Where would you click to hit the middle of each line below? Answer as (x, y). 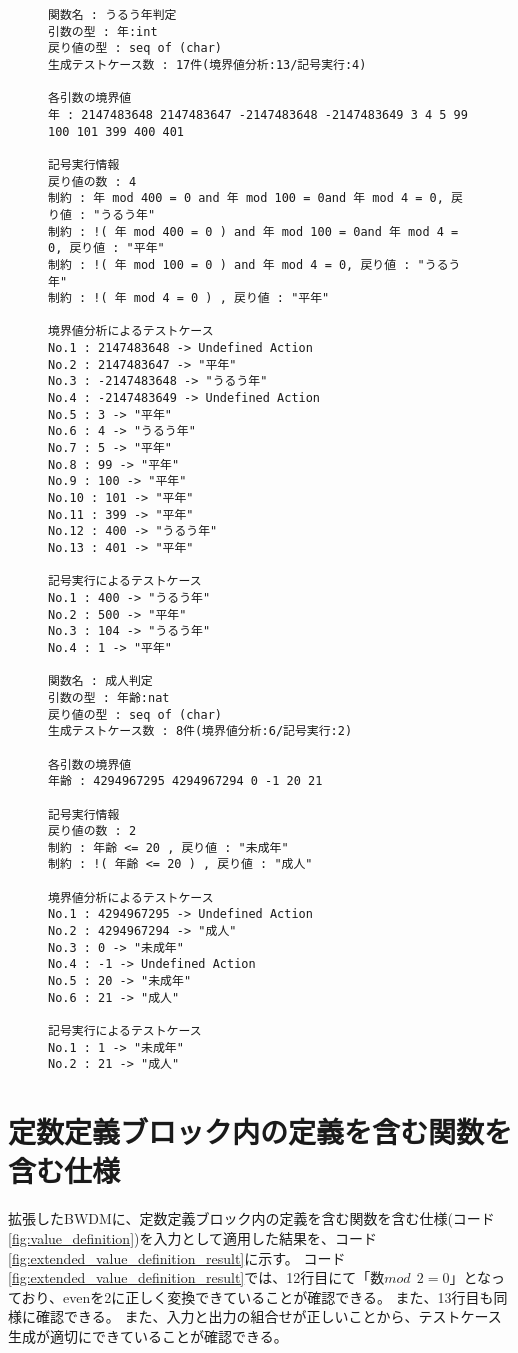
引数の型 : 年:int (103, 31)
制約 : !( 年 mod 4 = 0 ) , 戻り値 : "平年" (189, 298)
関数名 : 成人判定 (100, 681)
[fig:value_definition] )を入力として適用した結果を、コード (193, 1237)
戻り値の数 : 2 (92, 831)
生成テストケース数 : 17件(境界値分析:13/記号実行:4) (207, 64)
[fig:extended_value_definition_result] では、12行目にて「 (189, 1277)
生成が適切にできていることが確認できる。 (148, 1335)
